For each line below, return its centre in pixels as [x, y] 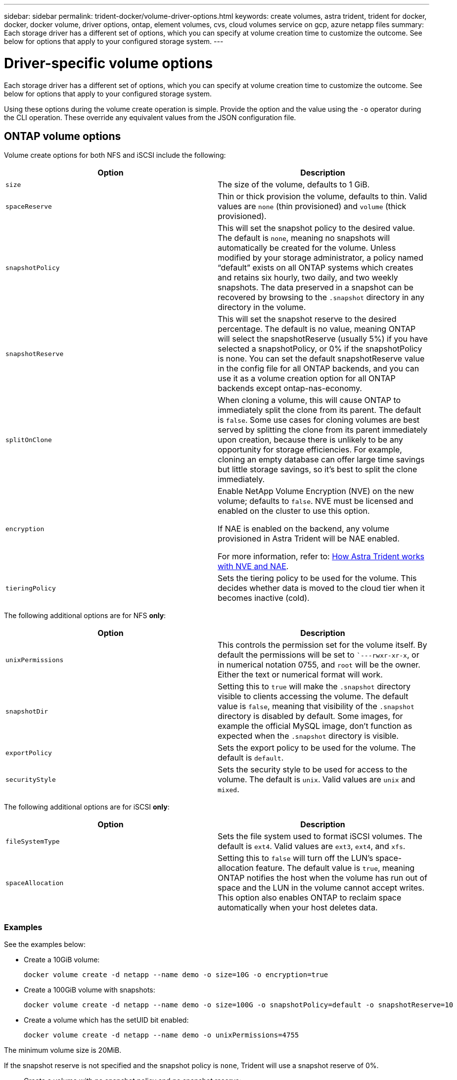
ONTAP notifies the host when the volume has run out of [322, 878]
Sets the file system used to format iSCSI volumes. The [320, 836]
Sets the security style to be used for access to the [313, 770]
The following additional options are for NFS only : [85, 616]
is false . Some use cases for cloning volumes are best [319, 420]
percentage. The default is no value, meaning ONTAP [317, 329]
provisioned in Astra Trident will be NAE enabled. [309, 539]
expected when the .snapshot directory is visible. [308, 736]
